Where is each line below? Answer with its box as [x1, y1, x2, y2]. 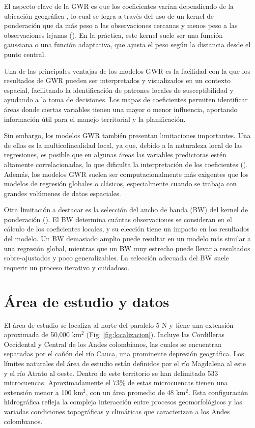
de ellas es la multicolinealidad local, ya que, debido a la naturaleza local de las [4, 140, 243, 150]
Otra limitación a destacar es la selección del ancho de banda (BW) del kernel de [4, 204, 248, 215]
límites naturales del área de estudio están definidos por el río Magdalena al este [4, 358, 246, 368]
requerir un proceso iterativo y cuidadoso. [4, 262, 130, 272]
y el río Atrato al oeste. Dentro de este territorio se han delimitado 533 [4, 368, 218, 378]
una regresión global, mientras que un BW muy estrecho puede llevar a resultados [4, 243, 250, 253]
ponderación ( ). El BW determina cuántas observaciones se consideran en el [4, 214, 232, 224]
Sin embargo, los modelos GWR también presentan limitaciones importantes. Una [4, 130, 251, 141]
